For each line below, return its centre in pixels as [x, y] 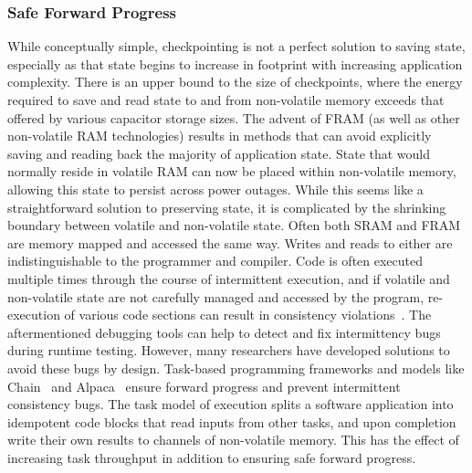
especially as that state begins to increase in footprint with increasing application [235, 63]
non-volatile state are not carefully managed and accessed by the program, [216, 296]
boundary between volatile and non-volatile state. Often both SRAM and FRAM [234, 225]
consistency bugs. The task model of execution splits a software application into [231, 404]
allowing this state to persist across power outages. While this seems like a [215, 189]
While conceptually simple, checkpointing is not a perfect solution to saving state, [236, 46]
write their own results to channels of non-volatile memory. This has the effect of [233, 440]
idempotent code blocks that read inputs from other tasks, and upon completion [232, 421]
